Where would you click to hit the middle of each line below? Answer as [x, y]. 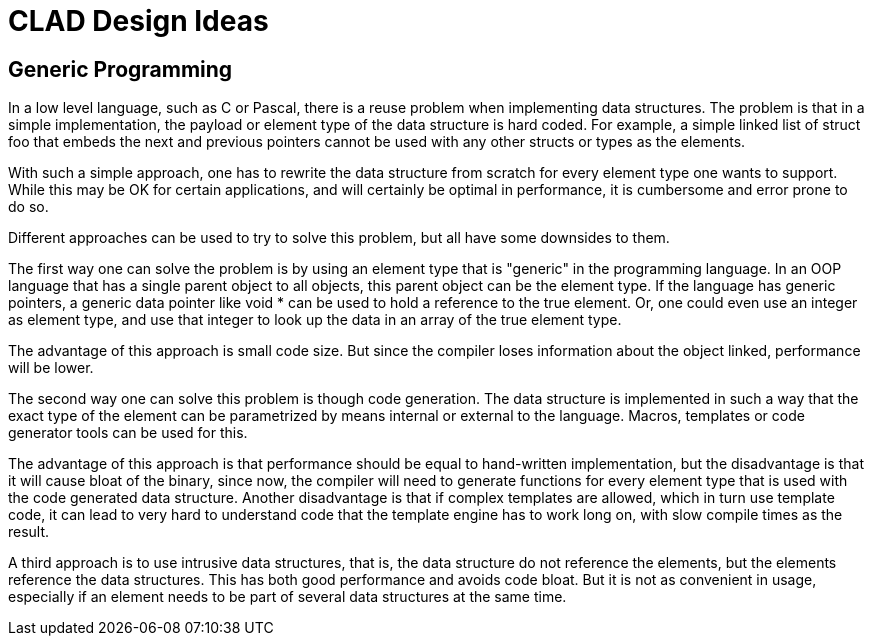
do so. [28, 207]
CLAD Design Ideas [138, 21]
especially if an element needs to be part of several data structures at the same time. [287, 597]
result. [29, 532]
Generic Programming [120, 69]
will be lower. [51, 368]
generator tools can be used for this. [128, 433]
